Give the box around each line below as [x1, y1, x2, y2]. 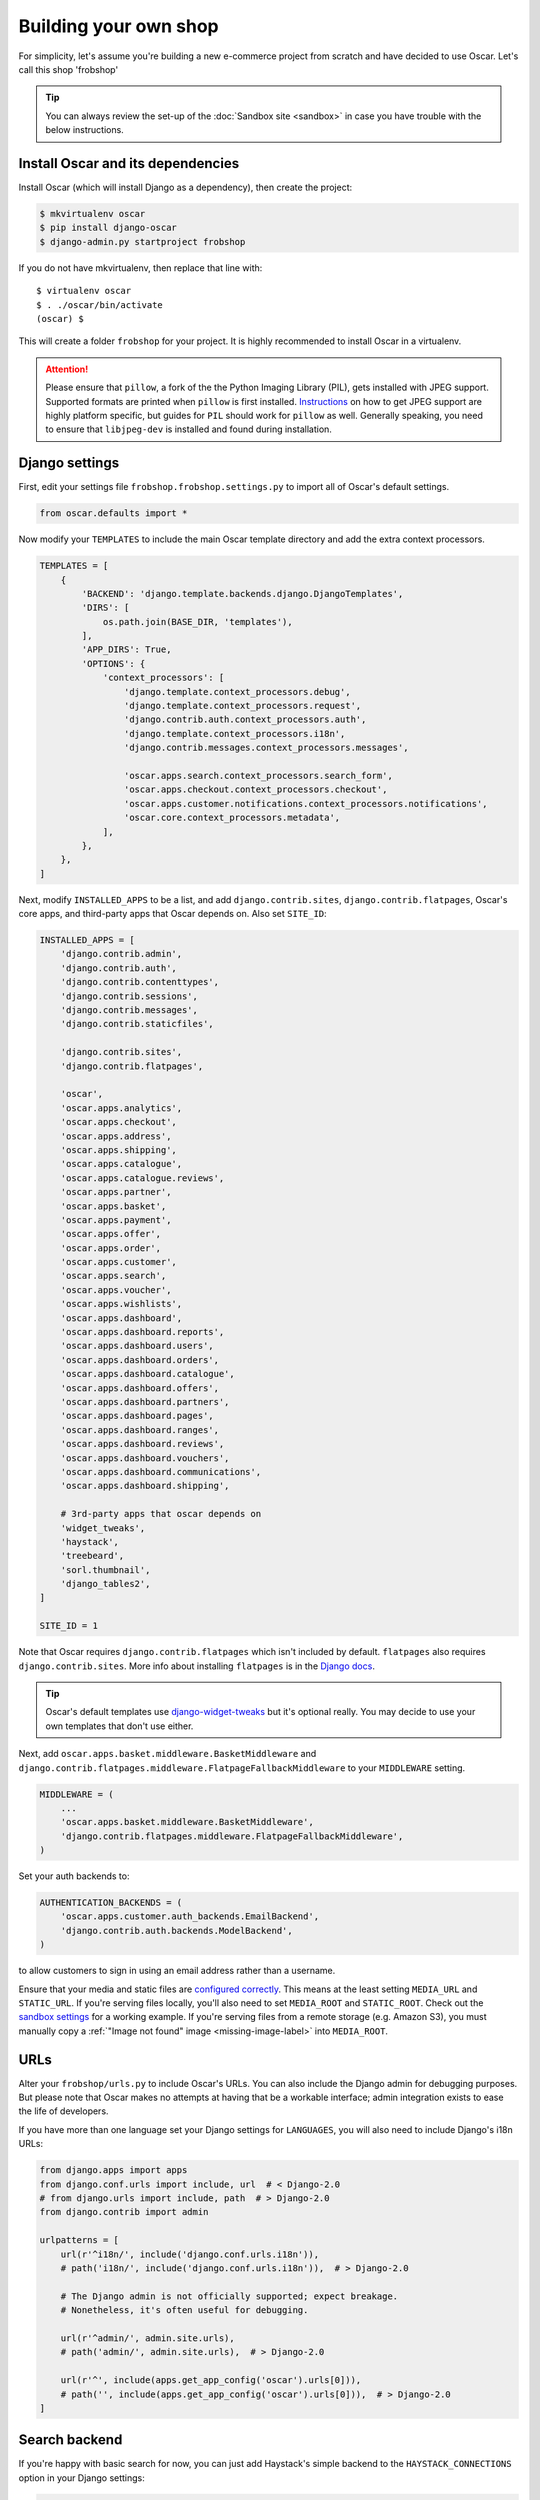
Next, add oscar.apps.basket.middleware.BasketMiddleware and [18, 1748, 317, 1760]
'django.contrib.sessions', [60, 990, 199, 1002]
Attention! [45, 363, 89, 375]
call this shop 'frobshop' [18, 63, 119, 75]
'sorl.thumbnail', [60, 1564, 151, 1575]
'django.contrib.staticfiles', [60, 1018, 214, 1030]
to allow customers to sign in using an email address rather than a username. [18, 1965, 336, 1977]
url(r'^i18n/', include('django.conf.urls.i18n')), [60, 2248, 320, 2260]
